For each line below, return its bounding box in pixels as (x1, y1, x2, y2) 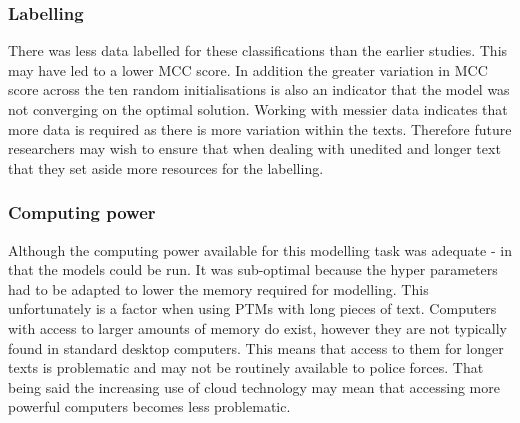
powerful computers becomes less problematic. (8, 396, 291, 417)
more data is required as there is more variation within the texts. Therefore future (8, 118, 512, 139)
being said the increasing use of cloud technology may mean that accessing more (8, 376, 500, 397)
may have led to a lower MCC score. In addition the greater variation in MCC (8, 59, 488, 80)
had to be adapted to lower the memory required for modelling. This (8, 278, 429, 299)
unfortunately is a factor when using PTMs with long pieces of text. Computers (8, 298, 497, 319)
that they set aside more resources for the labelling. (8, 157, 324, 178)
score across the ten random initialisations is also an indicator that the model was (8, 79, 510, 100)
